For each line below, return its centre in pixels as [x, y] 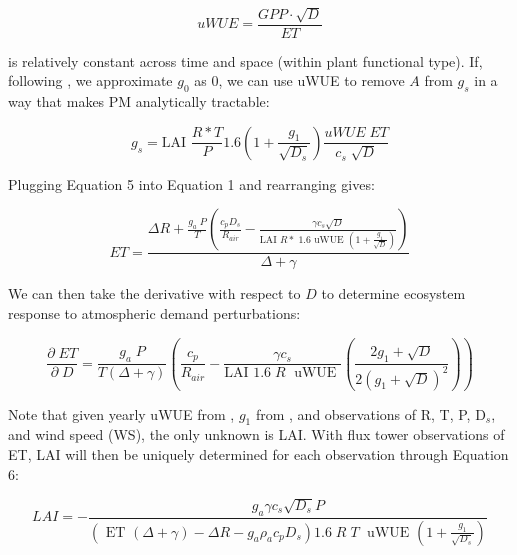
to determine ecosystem [393, 293]
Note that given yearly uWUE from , [121, 413]
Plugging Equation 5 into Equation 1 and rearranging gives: [191, 183]
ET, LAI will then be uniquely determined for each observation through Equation [258, 454]
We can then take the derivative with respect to [154, 293]
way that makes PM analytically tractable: [139, 101]
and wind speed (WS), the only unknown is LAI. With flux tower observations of [256, 434]
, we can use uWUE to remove [311, 80]
